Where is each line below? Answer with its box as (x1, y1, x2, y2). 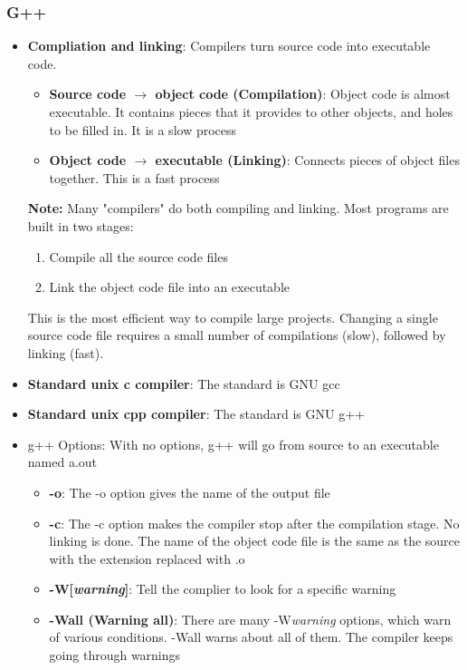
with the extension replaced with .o (49, 549, 245, 568)
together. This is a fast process (49, 168, 220, 187)
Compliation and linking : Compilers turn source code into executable (27, 36, 431, 55)
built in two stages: (27, 216, 134, 235)
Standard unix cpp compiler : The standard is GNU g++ (27, 404, 365, 423)
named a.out (27, 452, 98, 471)
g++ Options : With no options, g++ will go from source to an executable (27, 434, 439, 453)
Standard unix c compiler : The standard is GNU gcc (27, 374, 340, 393)
